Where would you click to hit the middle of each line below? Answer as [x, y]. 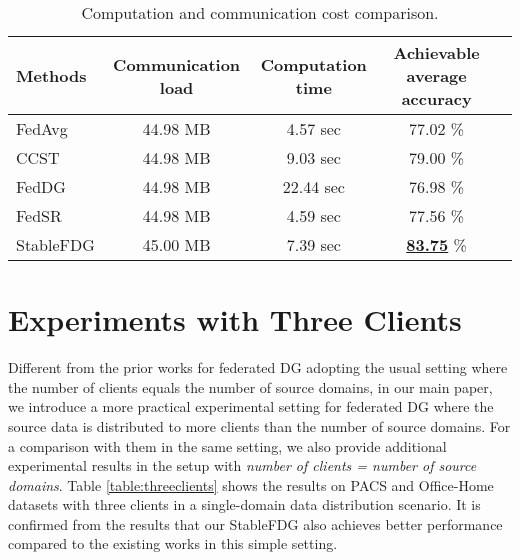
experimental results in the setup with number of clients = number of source [242, 465]
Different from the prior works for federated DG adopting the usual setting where [258, 367]
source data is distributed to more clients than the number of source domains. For [259, 425]
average [436, 75]
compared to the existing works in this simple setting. [173, 543]
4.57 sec [313, 128]
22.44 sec [313, 186]
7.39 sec [313, 244]
